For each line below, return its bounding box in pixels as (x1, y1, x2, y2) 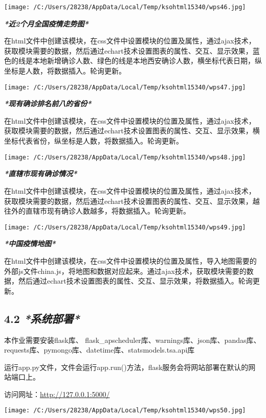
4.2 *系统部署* (4, 310, 80, 326)
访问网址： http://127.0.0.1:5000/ (4, 388, 110, 399)
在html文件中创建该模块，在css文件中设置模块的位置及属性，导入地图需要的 (4, 255, 257, 266)
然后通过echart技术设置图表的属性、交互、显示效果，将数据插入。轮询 (18, 275, 253, 286)
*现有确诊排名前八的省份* (4, 98, 92, 109)
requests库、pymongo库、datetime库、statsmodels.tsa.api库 (4, 344, 195, 355)
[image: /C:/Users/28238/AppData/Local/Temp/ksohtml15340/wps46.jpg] (4, 4, 246, 11)
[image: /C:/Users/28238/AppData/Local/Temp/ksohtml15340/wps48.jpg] (4, 153, 246, 161)
